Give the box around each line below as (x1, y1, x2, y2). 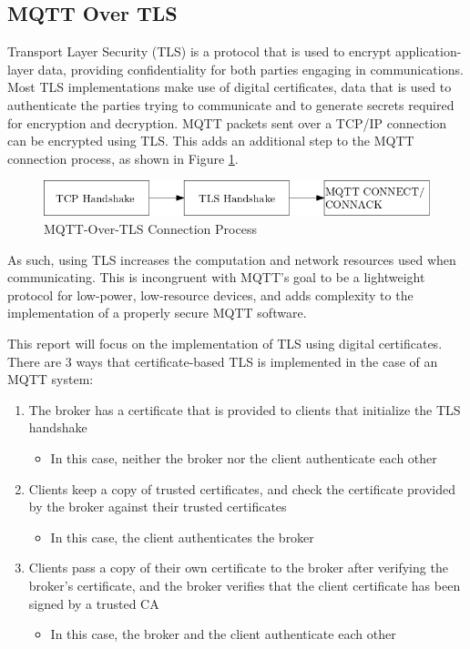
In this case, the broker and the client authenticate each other (50, 624, 396, 644)
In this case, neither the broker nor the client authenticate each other (50, 448, 437, 467)
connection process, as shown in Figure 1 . (7, 148, 239, 167)
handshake (28, 418, 87, 437)
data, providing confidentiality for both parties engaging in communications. (37, 59, 464, 78)
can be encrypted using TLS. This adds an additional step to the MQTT (7, 131, 414, 150)
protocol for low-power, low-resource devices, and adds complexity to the (7, 285, 414, 304)
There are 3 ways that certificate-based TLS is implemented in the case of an (7, 351, 438, 370)
